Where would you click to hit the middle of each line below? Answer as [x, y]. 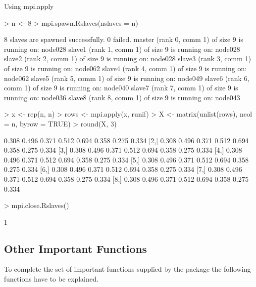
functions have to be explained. [51, 279]
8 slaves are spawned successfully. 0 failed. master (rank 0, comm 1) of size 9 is [124, 39]
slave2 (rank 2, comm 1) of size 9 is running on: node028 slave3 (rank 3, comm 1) [128, 59]
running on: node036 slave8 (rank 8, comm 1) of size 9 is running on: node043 [122, 97]
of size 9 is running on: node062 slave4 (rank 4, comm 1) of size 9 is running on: [126, 68]
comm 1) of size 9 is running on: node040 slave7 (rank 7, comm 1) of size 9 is [121, 88]
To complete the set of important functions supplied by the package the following [128, 269]
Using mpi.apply [29, 6]
